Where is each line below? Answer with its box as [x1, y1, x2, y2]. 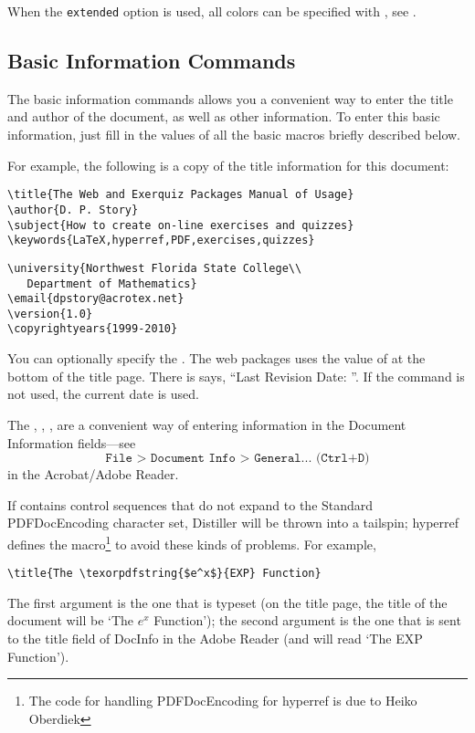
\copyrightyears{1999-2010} [7, 322, 178, 336]
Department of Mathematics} [26, 277, 197, 290]
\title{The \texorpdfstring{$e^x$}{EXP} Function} [7, 567, 322, 581]
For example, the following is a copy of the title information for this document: [7, 155, 449, 174]
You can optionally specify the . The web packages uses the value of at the [7, 349, 426, 368]
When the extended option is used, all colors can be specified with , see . [7, 2, 417, 20]
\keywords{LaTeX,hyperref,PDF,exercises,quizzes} [7, 234, 315, 247]
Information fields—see [7, 433, 136, 452]
